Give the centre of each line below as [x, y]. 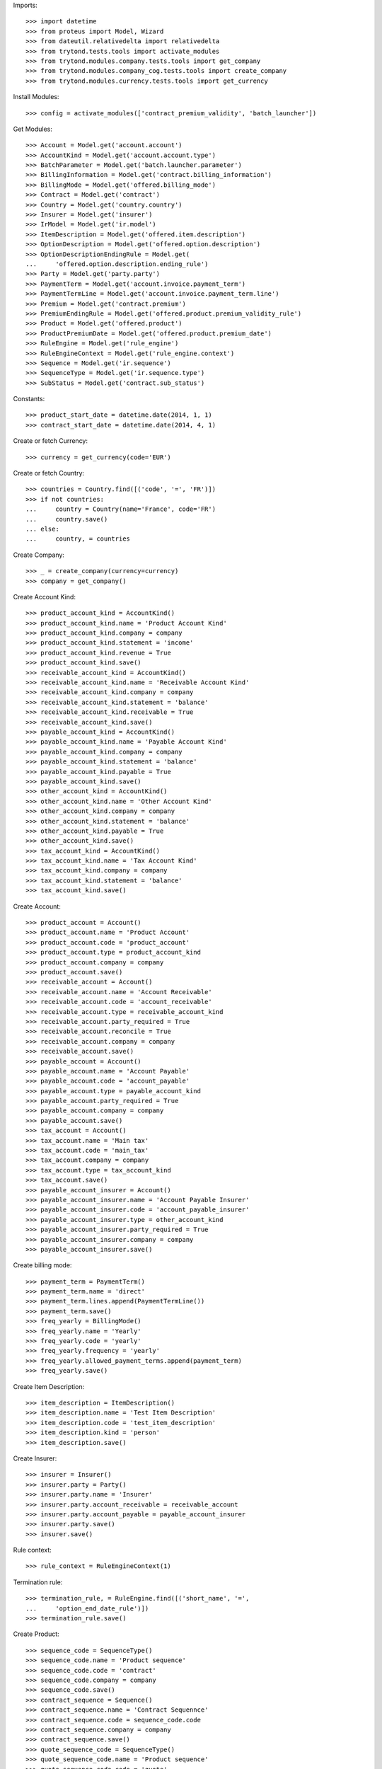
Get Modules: [33, 129]
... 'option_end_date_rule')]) [87, 1608]
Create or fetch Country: [49, 473]
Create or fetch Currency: [51, 441]
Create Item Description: [49, 1386]
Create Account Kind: [44, 597]
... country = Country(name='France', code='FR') [121, 509]
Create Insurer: [35, 1458]
